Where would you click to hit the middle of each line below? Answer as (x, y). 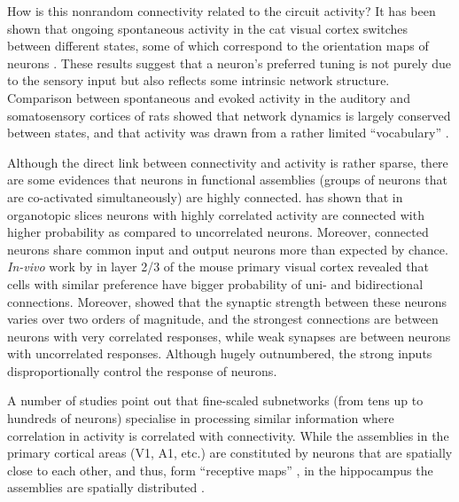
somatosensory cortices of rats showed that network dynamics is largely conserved (229, 115)
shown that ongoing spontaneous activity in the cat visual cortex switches (207, 28)
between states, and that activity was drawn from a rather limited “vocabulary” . (228, 133)
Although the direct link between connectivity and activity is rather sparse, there (228, 162)
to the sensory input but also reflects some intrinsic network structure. (198, 80)
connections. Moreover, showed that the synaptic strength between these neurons (227, 301)
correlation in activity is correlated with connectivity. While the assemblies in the (228, 435)
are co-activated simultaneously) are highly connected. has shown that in (205, 196)
